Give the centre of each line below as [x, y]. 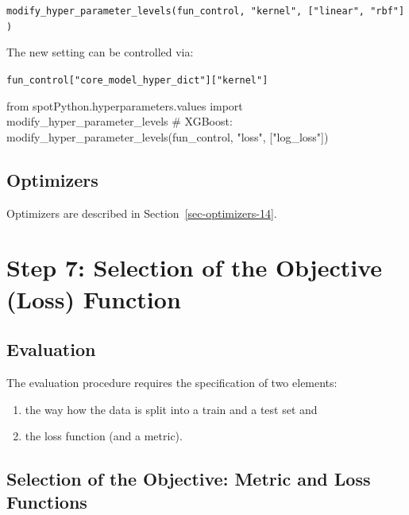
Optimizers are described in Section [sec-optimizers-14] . [142, 213]
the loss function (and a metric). [104, 436]
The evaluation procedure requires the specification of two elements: [172, 382]
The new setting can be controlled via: [100, 52]
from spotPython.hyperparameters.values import [125, 105]
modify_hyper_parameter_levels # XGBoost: [120, 121]
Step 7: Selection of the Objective [195, 267]
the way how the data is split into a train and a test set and [171, 409]
